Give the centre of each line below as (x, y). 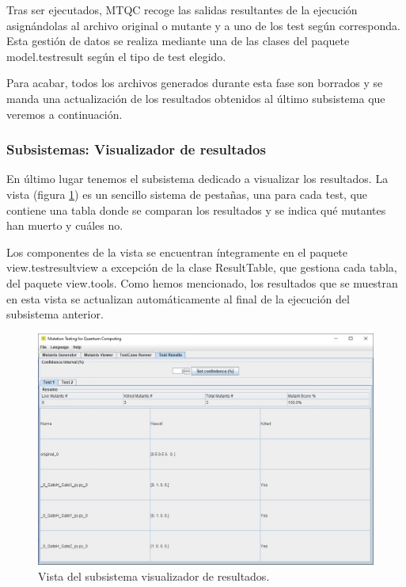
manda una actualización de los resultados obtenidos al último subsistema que (196, 98)
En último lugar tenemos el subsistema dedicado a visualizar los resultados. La (197, 179)
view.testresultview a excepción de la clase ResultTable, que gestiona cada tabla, (202, 267)
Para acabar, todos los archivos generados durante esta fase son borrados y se (195, 83)
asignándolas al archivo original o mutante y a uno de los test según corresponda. (204, 25)
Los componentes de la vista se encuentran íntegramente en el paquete (177, 252)
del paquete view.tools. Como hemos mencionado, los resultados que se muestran (202, 282)
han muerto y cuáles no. (65, 225)
